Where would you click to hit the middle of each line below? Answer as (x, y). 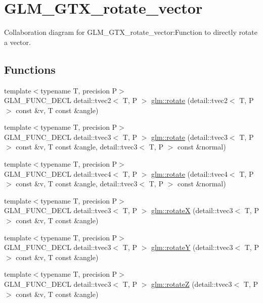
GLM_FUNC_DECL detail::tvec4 (58, 173)
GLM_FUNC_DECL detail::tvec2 (58, 100)
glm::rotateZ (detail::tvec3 (192, 284)
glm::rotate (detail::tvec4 (189, 173)
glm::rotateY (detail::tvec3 (192, 247)
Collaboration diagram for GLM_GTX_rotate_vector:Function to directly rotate (131, 32)
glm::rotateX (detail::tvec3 (192, 210)
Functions (30, 69)
